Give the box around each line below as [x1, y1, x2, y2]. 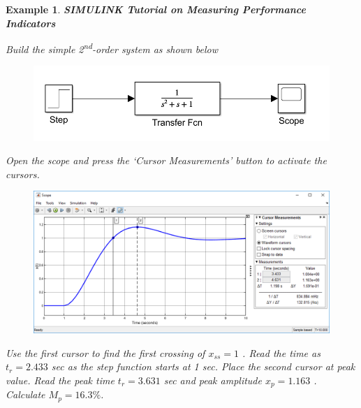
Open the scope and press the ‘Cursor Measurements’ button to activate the [6, 153, 327, 168]
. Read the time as [242, 345, 321, 360]
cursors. [6, 166, 40, 181]
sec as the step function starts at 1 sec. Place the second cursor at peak [51, 359, 355, 374]
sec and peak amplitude [163, 372, 262, 387]
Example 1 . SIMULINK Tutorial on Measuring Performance [6, 2, 306, 16]
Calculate [6, 387, 45, 402]
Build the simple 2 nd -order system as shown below [6, 40, 218, 56]
